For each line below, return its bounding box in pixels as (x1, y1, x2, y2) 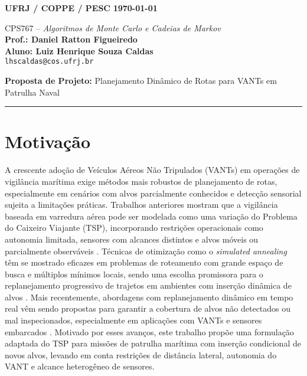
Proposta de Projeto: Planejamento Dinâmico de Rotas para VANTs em (5, 74, 277, 87)
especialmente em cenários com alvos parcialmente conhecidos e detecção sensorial (5, 187, 302, 199)
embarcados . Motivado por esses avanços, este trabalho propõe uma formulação (5, 325, 294, 338)
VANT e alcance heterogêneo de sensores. (5, 360, 155, 372)
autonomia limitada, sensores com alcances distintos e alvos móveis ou (5, 233, 259, 245)
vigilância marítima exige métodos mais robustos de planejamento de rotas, (5, 175, 277, 187)
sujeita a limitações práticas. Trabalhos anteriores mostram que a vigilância (5, 198, 278, 211)
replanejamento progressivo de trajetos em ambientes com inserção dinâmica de (5, 279, 292, 292)
